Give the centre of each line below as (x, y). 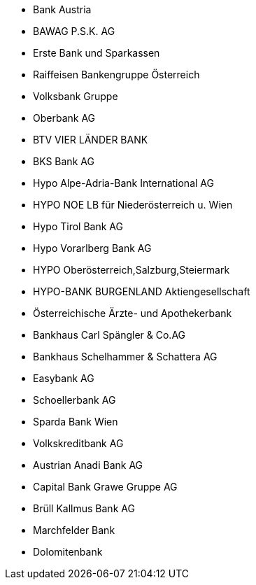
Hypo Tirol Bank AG (78, 226)
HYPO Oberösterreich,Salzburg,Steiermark (131, 270)
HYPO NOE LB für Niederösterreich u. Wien (133, 205)
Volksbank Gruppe (76, 96)
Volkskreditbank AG (78, 443)
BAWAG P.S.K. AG (74, 31)
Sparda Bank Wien (76, 422)
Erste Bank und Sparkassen (97, 53)
